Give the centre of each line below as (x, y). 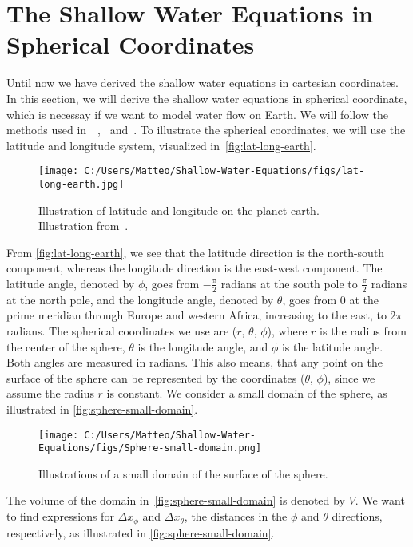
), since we (349, 377)
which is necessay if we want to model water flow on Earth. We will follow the (198, 114)
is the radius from (363, 330)
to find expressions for (60, 516)
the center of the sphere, (66, 346)
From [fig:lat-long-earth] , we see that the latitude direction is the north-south (196, 252)
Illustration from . (83, 226)
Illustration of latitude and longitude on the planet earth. (179, 210)
